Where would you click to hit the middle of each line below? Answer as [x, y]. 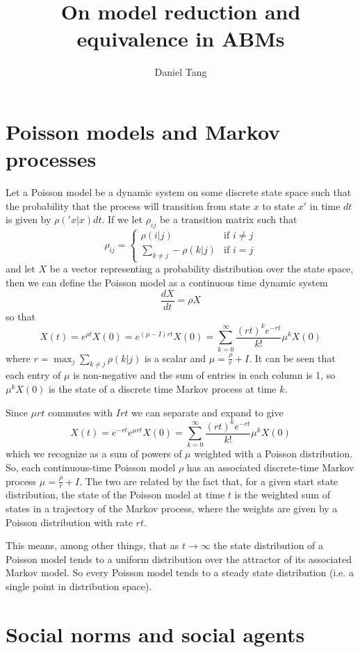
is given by [28, 219]
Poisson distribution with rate [69, 522]
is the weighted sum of [282, 495]
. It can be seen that [292, 358]
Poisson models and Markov [143, 131]
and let [21, 269]
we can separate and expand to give [207, 412]
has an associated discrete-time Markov [270, 467]
